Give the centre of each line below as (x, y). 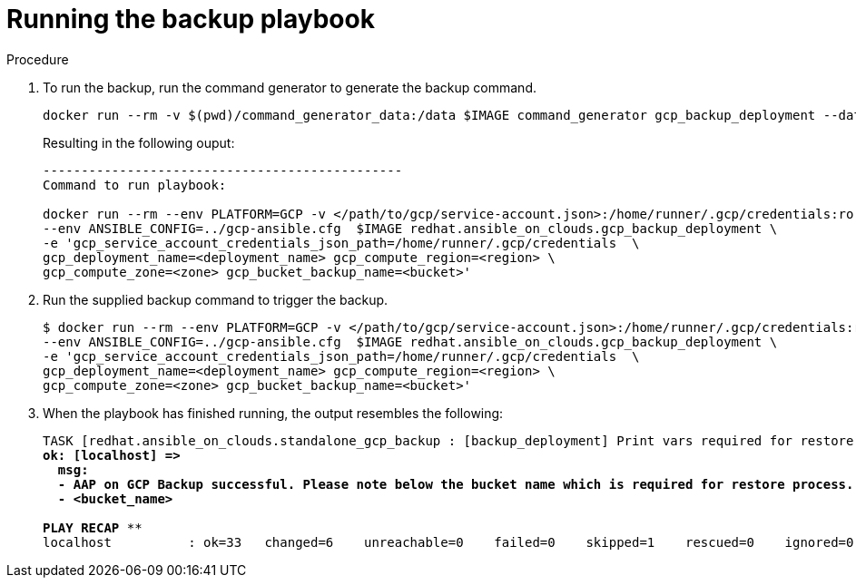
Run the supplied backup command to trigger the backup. (216, 299)
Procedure (38, 59)
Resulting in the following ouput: (139, 142)
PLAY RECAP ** (93, 527)
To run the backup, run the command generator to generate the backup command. (290, 87)
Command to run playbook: (135, 185)
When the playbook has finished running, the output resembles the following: (273, 413)
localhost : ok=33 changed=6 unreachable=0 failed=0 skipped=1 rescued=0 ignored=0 (448, 542)
